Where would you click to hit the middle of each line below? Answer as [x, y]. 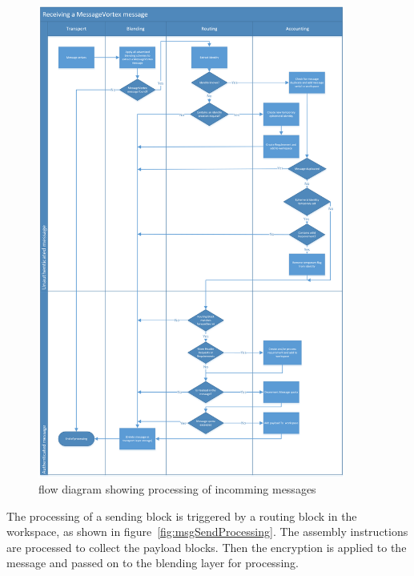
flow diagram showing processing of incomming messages [177, 489]
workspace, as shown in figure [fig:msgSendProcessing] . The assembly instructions [207, 532]
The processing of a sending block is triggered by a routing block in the [182, 516]
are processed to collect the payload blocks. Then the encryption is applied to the [207, 547]
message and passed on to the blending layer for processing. [153, 563]
